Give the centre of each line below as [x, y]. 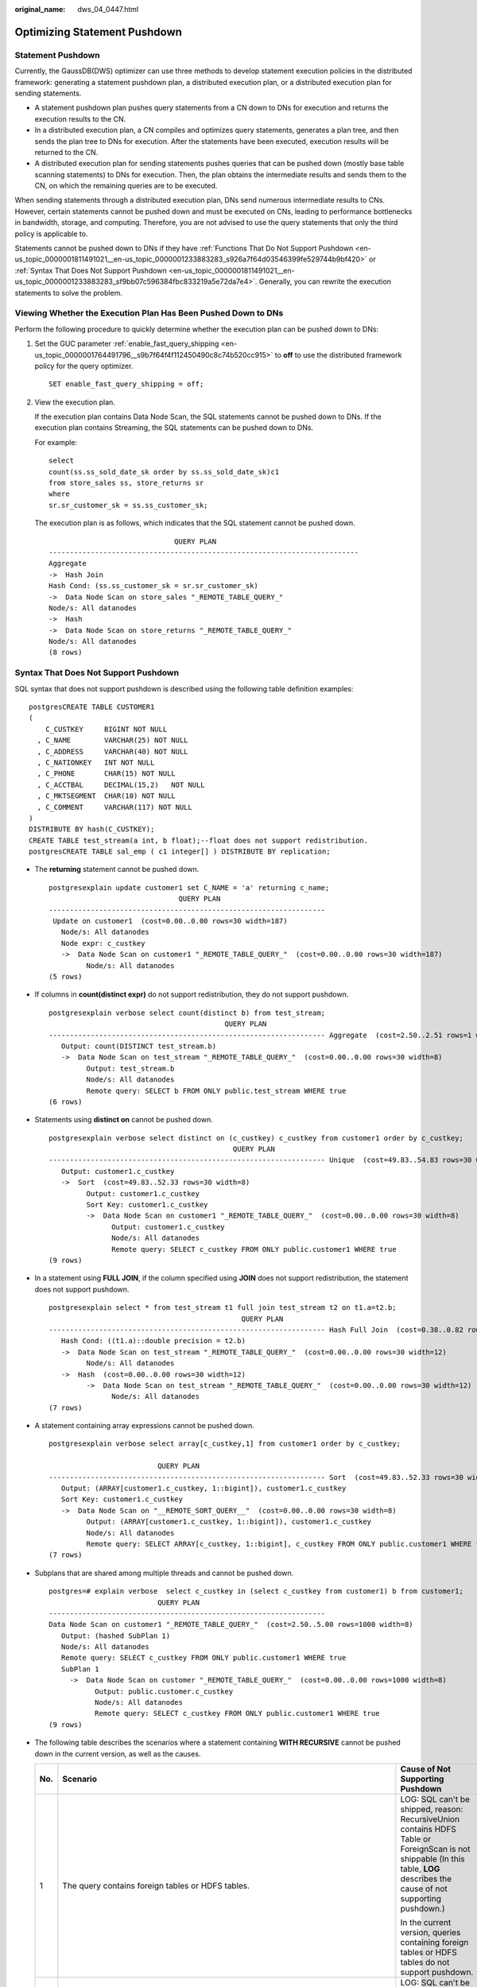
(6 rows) [66, 1102]
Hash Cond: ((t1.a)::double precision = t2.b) [153, 1341]
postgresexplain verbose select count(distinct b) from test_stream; [187, 1013]
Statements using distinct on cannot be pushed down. [124, 1120]
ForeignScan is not [435, 1849]
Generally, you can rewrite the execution [325, 281]
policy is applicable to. [51, 234]
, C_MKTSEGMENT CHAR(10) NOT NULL [107, 796]
